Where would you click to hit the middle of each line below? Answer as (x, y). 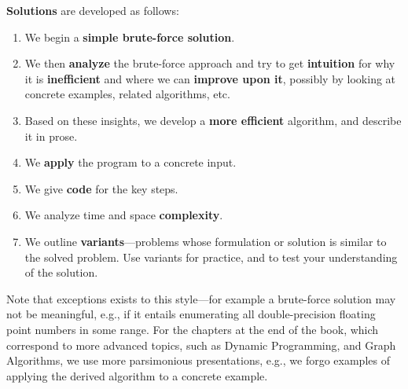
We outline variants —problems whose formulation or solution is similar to (206, 241)
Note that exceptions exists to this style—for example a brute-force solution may (201, 298)
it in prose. (51, 136)
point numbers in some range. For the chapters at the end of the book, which (193, 329)
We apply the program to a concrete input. (130, 162)
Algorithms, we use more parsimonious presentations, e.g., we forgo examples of (198, 360)
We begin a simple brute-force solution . (130, 37)
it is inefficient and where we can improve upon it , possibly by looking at (210, 78)
